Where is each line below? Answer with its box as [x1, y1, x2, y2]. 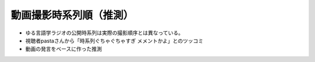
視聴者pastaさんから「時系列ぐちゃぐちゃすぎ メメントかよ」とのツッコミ [25, 37, 204, 44]
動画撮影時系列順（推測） [10, 9, 134, 22]
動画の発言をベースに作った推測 [25, 46, 102, 53]
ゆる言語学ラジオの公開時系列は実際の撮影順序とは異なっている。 [25, 29, 184, 36]
